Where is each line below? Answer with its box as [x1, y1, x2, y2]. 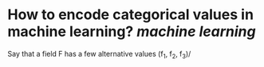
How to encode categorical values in [7, 6, 254, 24]
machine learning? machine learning [7, 22, 256, 41]
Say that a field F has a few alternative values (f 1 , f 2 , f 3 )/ [7, 49, 191, 61]
